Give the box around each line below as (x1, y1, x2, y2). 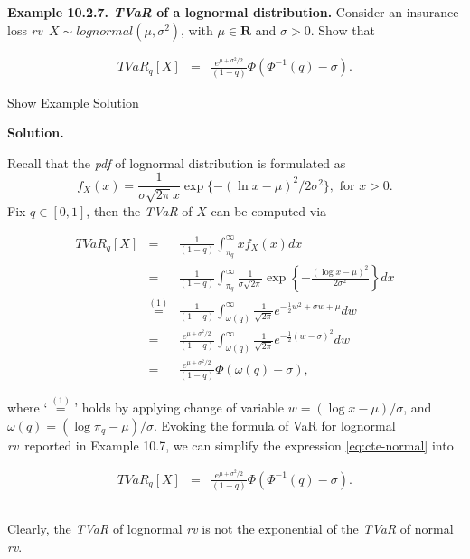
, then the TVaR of (86, 201, 193, 220)
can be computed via (211, 201, 327, 220)
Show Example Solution (7, 92, 139, 111)
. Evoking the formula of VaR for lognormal (153, 415, 396, 434)
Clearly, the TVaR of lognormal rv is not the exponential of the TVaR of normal (7, 519, 454, 538)
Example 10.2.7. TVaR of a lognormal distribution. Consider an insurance (7, 3, 459, 21)
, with (181, 20, 213, 39)
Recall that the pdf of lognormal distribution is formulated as (7, 153, 346, 172)
